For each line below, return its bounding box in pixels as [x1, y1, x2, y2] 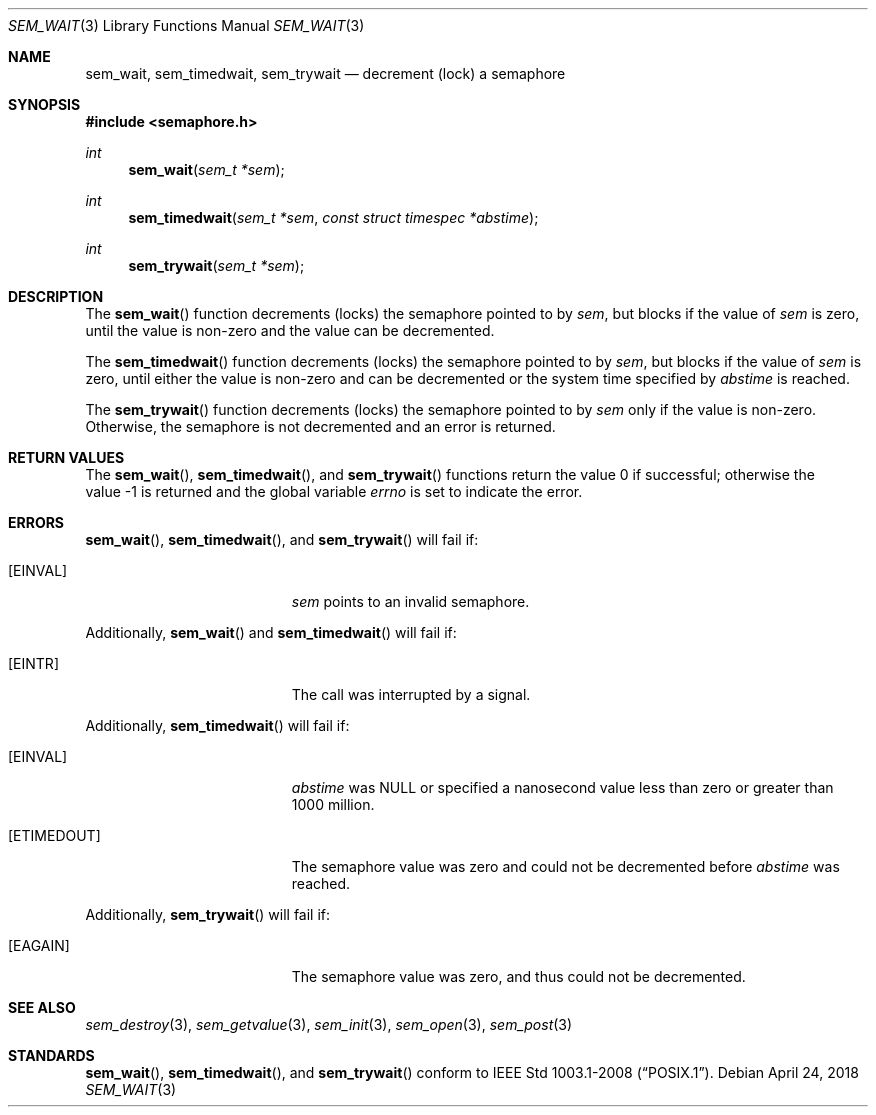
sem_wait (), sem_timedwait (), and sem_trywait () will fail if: [85, 531, 479, 548]
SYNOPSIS [8, 96, 81, 113]
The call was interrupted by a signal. [291, 686, 531, 703]
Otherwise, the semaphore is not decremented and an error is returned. [85, 418, 556, 435]
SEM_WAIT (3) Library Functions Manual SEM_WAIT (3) [8, 17, 365, 34]
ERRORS [8, 514, 65, 531]
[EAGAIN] [8, 937, 70, 954]
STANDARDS [8, 1047, 95, 1064]
